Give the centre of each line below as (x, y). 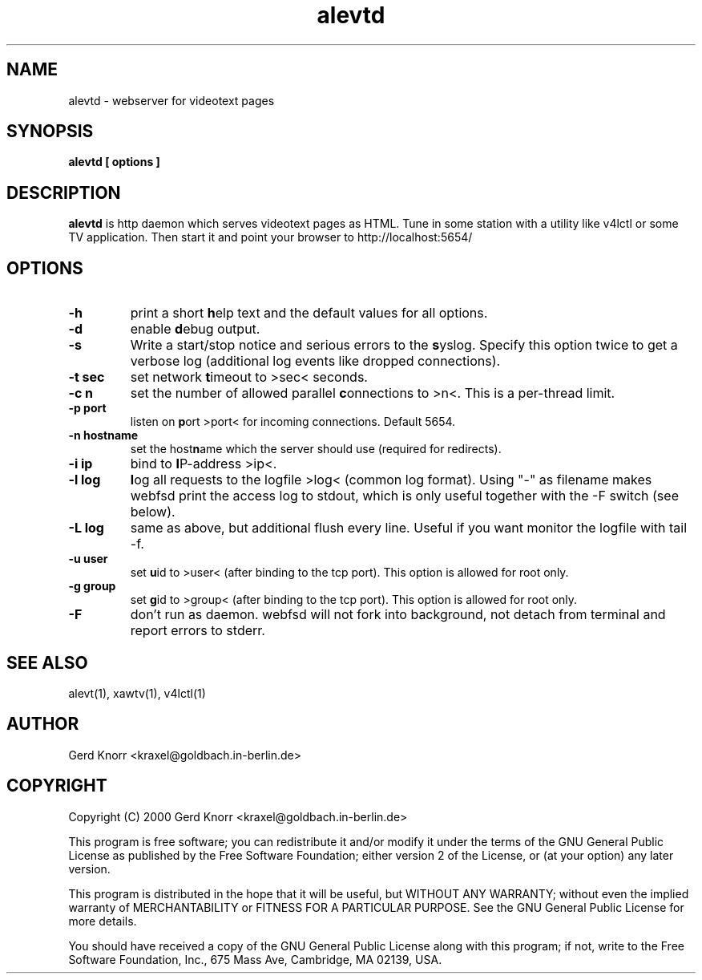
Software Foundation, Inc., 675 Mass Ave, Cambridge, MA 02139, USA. (255, 959)
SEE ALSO (47, 662)
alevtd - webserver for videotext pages (171, 100)
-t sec (87, 377)
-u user (88, 559)
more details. (103, 921)
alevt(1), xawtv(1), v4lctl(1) (137, 693)
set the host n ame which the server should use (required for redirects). (316, 449)
